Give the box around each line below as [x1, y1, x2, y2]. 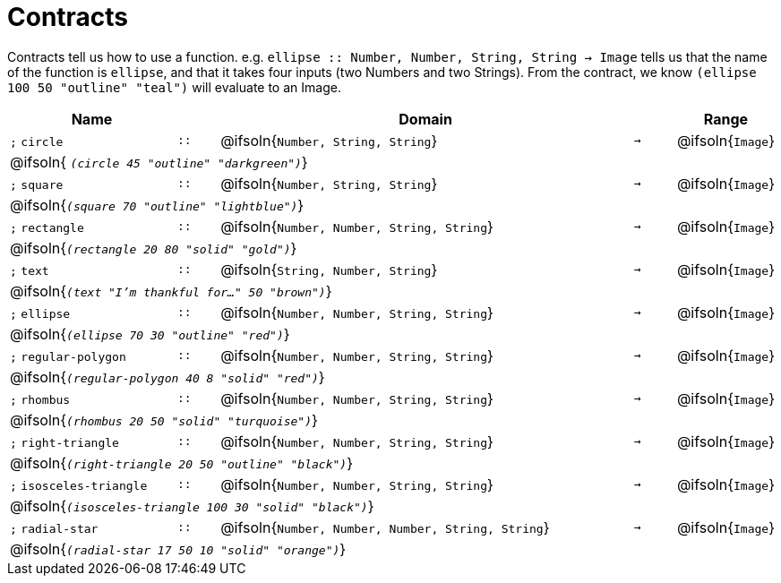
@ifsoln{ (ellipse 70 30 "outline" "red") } [10, 324, 290, 343]
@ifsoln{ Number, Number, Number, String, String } [220, 518, 550, 536]
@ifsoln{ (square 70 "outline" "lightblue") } [10, 195, 305, 214]
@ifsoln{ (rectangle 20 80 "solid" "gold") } [10, 238, 297, 257]
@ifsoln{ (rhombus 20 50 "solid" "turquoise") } [10, 410, 318, 429]
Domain [399, 109, 452, 128]
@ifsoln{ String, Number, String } [220, 260, 438, 279]
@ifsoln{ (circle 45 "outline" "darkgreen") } [10, 152, 308, 171]
